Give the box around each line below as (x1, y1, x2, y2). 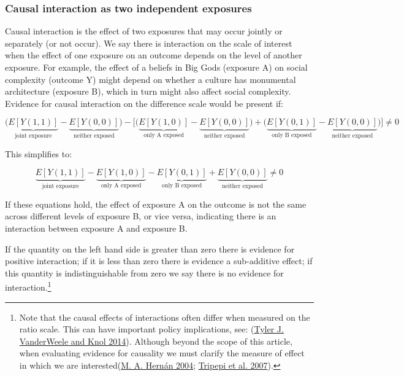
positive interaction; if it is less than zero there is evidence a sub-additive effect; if (5, 254, 313, 267)
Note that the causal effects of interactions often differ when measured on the (19, 310, 310, 323)
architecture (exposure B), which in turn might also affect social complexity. (5, 85, 291, 98)
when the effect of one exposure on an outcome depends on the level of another (5, 49, 302, 61)
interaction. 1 (5, 279, 51, 294)
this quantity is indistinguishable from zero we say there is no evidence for (5, 266, 284, 279)
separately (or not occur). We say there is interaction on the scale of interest (5, 36, 292, 49)
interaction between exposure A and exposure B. (5, 222, 188, 235)
